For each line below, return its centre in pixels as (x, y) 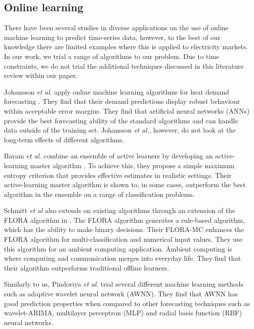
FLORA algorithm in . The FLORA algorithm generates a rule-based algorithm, (125, 220)
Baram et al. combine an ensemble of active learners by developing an (108, 156)
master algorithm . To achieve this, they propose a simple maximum (132, 165)
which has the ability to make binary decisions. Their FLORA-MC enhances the (124, 229)
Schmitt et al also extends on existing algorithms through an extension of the (120, 210)
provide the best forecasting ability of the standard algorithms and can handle (121, 120)
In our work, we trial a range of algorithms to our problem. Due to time (112, 56)
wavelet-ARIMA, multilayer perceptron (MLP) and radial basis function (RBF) (123, 313)
